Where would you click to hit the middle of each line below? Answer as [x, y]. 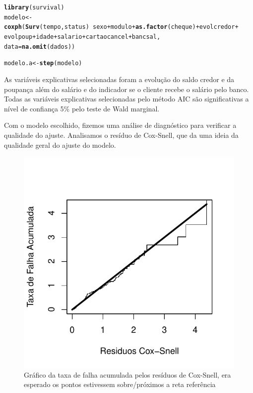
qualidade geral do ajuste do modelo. [60, 145]
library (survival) [34, 7]
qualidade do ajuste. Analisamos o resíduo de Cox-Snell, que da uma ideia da [121, 135]
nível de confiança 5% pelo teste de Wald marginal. [82, 108]
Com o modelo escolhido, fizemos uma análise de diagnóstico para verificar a [120, 125]
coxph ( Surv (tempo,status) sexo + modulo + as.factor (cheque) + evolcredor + [121, 27]
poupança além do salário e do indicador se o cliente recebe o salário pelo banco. [126, 89]
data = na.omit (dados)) [40, 47]
